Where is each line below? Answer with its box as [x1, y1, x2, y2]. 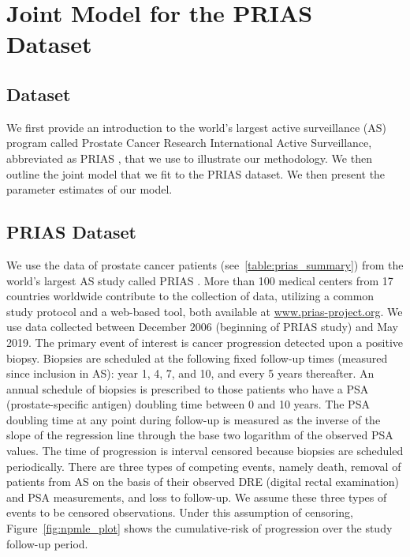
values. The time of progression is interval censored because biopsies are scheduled [6, 442, 404, 459]
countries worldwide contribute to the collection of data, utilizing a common [6, 288, 375, 304]
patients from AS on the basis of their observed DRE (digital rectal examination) [6, 473, 400, 490]
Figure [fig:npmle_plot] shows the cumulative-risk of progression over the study [6, 520, 393, 536]
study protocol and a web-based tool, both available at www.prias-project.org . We [6, 303, 403, 319]
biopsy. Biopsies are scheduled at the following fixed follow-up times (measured [6, 349, 388, 366]
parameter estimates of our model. [6, 181, 173, 198]
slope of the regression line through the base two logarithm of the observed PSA [6, 427, 393, 443]
